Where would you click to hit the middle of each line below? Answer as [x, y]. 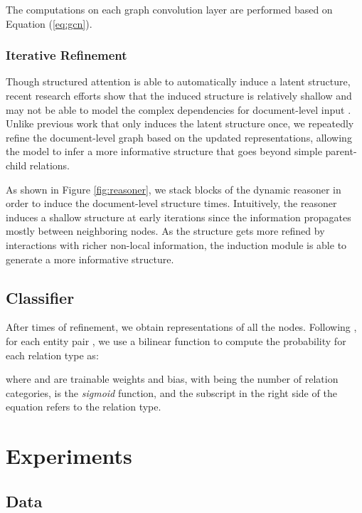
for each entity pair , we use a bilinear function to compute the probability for [176, 340]
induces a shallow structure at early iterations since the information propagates [179, 217]
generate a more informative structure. [90, 259]
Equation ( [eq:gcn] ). [49, 23]
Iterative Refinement [66, 55]
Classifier [40, 297]
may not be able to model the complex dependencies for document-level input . [179, 109]
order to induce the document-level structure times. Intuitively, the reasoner [171, 203]
